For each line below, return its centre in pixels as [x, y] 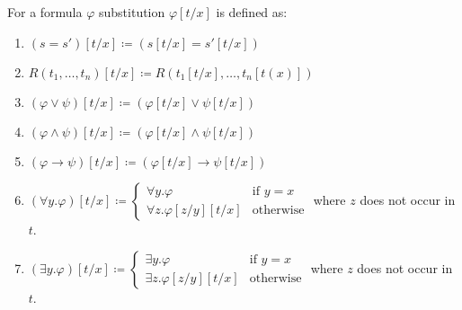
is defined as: [252, 12]
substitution [132, 12]
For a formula [45, 12]
